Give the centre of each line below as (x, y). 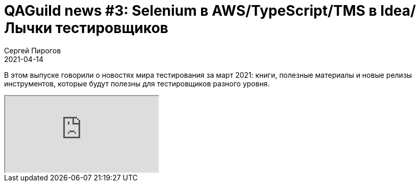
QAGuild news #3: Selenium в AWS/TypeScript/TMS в (191, 11)
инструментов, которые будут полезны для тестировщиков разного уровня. (137, 83)
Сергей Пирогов (33, 50)
